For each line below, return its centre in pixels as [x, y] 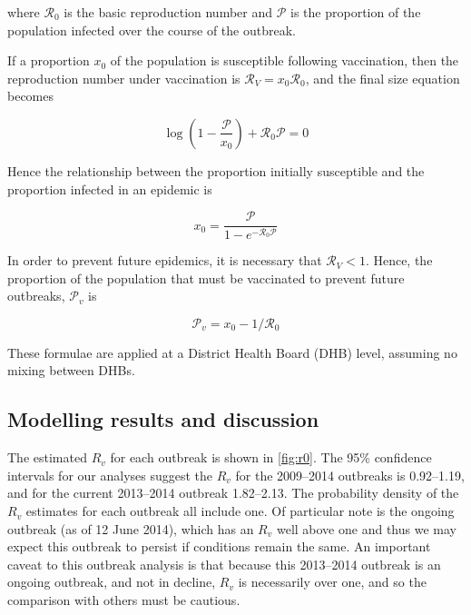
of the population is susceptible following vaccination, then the [285, 60]
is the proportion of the [356, 12]
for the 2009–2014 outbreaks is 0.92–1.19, [350, 475]
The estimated [47, 457]
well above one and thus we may [366, 528]
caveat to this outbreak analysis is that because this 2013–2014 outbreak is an [224, 564]
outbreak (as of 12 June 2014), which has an [131, 528]
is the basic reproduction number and [168, 12]
